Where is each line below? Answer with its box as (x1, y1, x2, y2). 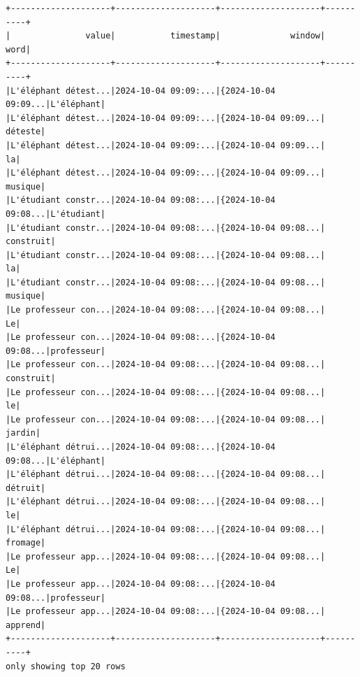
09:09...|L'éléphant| (6, 99, 106, 110)
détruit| (6, 483, 46, 493)
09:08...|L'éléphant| (6, 455, 106, 466)
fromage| (6, 538, 46, 548)
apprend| (6, 620, 46, 630)
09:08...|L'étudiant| (6, 208, 106, 219)
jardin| (6, 428, 41, 439)
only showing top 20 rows (6, 661, 126, 671)
